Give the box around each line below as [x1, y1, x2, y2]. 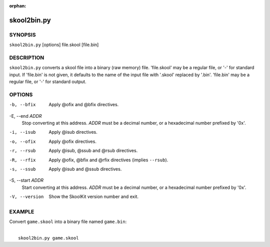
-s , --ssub [9, 166, 36, 172]
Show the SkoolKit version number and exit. [48, 193, 139, 200]
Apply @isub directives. [48, 129, 97, 135]
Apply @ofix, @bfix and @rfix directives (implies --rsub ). [48, 157, 168, 163]
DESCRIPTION [9, 54, 44, 61]
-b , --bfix [9, 102, 36, 108]
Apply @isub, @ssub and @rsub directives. [48, 148, 138, 154]
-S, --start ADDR [9, 177, 44, 183]
